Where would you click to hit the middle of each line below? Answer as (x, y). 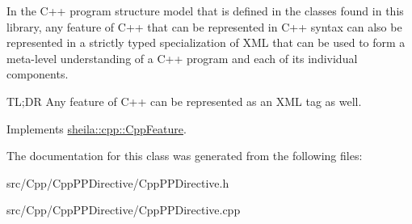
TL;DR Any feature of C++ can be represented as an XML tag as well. (184, 101)
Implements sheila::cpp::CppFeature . (97, 128)
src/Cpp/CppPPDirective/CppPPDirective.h (118, 182)
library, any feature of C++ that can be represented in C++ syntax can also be (204, 26)
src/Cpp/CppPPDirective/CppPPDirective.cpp (124, 210)
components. (38, 74)
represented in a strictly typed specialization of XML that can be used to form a (206, 42)
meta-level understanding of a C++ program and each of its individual (182, 58)
